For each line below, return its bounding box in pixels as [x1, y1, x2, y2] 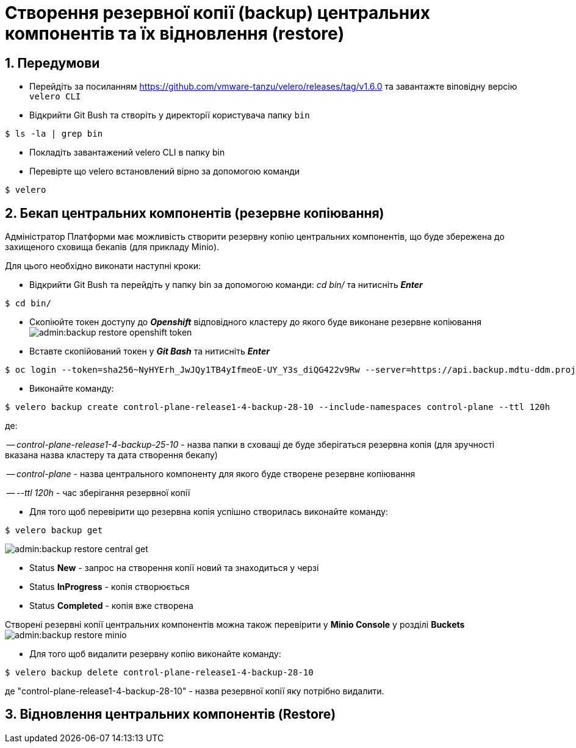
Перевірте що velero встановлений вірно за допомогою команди [29, 166, 300, 177]
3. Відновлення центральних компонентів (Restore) [5, 707, 336, 722]
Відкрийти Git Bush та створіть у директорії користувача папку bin [29, 110, 310, 121]
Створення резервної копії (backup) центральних [5, 2, 430, 23]
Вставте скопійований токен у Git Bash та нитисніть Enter [29, 346, 270, 357]
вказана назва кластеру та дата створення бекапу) [5, 450, 218, 461]
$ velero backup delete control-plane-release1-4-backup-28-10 [5, 667, 314, 678]
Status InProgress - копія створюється [29, 581, 190, 592]
